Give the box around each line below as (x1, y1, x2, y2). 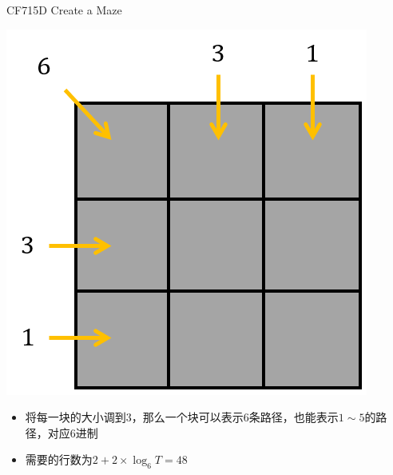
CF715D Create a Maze (6, 2, 122, 18)
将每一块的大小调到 (25, 409, 126, 425)
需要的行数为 (25, 451, 93, 468)
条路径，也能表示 (248, 409, 339, 425)
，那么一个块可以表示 (131, 409, 244, 425)
